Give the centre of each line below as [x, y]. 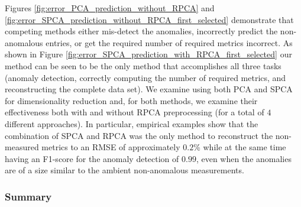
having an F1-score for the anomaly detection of [92, 158]
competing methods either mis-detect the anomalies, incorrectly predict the [141, 31]
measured [22, 147]
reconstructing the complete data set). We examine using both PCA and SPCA [149, 89]
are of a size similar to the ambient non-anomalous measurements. [124, 170]
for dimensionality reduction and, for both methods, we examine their [131, 100]
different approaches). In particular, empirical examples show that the [132, 123]
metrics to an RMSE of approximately [111, 147]
